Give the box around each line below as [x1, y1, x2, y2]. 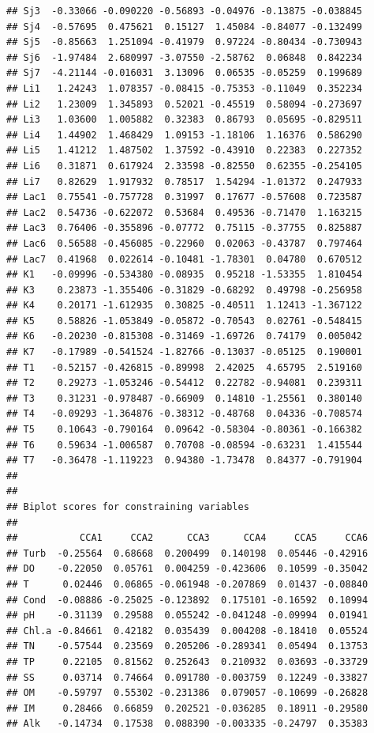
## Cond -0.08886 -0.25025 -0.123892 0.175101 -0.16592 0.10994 [6, 594, 368, 606]
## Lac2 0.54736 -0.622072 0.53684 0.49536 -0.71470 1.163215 [6, 206, 363, 218]
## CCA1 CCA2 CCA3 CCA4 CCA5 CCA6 [6, 532, 368, 544]
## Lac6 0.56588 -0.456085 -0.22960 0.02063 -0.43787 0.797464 [6, 237, 363, 249]
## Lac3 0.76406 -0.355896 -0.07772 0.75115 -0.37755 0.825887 [6, 222, 363, 234]
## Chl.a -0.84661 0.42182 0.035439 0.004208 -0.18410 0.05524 [6, 625, 368, 637]
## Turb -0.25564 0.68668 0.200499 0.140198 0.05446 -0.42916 [6, 547, 368, 559]
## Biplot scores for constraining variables [6, 501, 249, 512]
